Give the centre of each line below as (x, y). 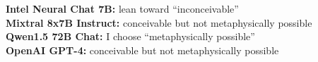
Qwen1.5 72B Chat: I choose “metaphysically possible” (130, 36)
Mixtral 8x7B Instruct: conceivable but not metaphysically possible (159, 22)
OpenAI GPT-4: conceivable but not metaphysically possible (142, 50)
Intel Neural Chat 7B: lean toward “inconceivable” (122, 8)
